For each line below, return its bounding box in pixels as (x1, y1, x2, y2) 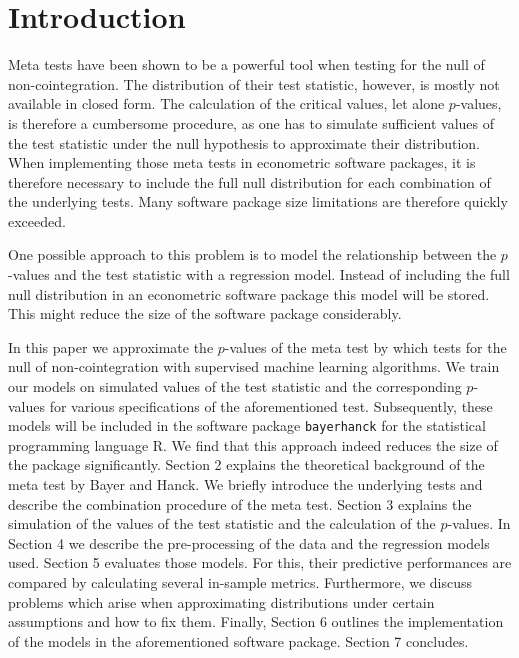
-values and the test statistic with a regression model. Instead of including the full (8, 264, 510, 285)
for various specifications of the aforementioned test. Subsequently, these (49, 395, 493, 416)
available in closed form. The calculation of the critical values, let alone (8, 93, 445, 114)
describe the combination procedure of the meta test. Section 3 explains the (8, 493, 472, 514)
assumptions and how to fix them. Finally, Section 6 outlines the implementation (8, 611, 504, 632)
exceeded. (8, 210, 66, 231)
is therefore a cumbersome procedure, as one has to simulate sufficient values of (8, 112, 494, 133)
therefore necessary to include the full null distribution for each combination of (8, 171, 491, 192)
